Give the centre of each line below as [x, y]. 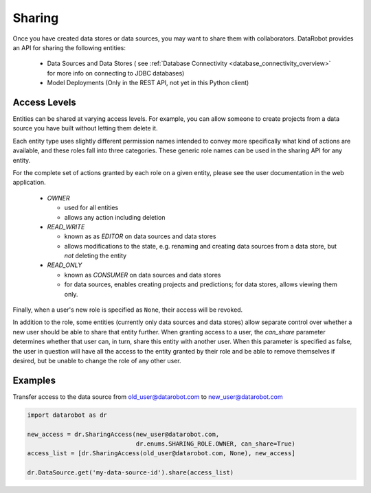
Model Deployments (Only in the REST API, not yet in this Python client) [148, 83]
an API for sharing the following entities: [69, 47]
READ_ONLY [65, 265]
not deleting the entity [95, 256]
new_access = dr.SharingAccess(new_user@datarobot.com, [123, 434]
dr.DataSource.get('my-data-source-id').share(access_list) [131, 473]
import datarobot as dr [67, 415]
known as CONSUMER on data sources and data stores [143, 275]
